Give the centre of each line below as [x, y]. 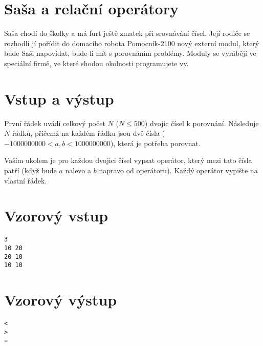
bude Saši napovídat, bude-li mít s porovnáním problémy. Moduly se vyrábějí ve [130, 53]
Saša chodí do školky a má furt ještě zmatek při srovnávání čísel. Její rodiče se [127, 33]
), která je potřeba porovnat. [155, 143]
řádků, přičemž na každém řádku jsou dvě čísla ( [89, 133]
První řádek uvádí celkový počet [55, 123]
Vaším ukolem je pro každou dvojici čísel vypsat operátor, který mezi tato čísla [128, 160]
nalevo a [78, 170]
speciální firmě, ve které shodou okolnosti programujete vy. [96, 63]
